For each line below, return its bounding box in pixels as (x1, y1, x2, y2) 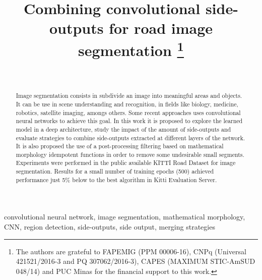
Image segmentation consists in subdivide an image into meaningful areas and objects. (16, 91, 242, 100)
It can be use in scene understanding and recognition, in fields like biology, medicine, (16, 99, 238, 108)
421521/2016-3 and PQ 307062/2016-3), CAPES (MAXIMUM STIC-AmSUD (16, 256, 255, 266)
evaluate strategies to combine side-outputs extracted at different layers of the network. (16, 133, 245, 142)
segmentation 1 (78, 37, 184, 60)
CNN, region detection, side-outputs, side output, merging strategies (4, 221, 215, 232)
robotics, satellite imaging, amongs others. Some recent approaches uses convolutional (16, 108, 241, 117)
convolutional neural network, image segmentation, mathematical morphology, (4, 211, 245, 222)
